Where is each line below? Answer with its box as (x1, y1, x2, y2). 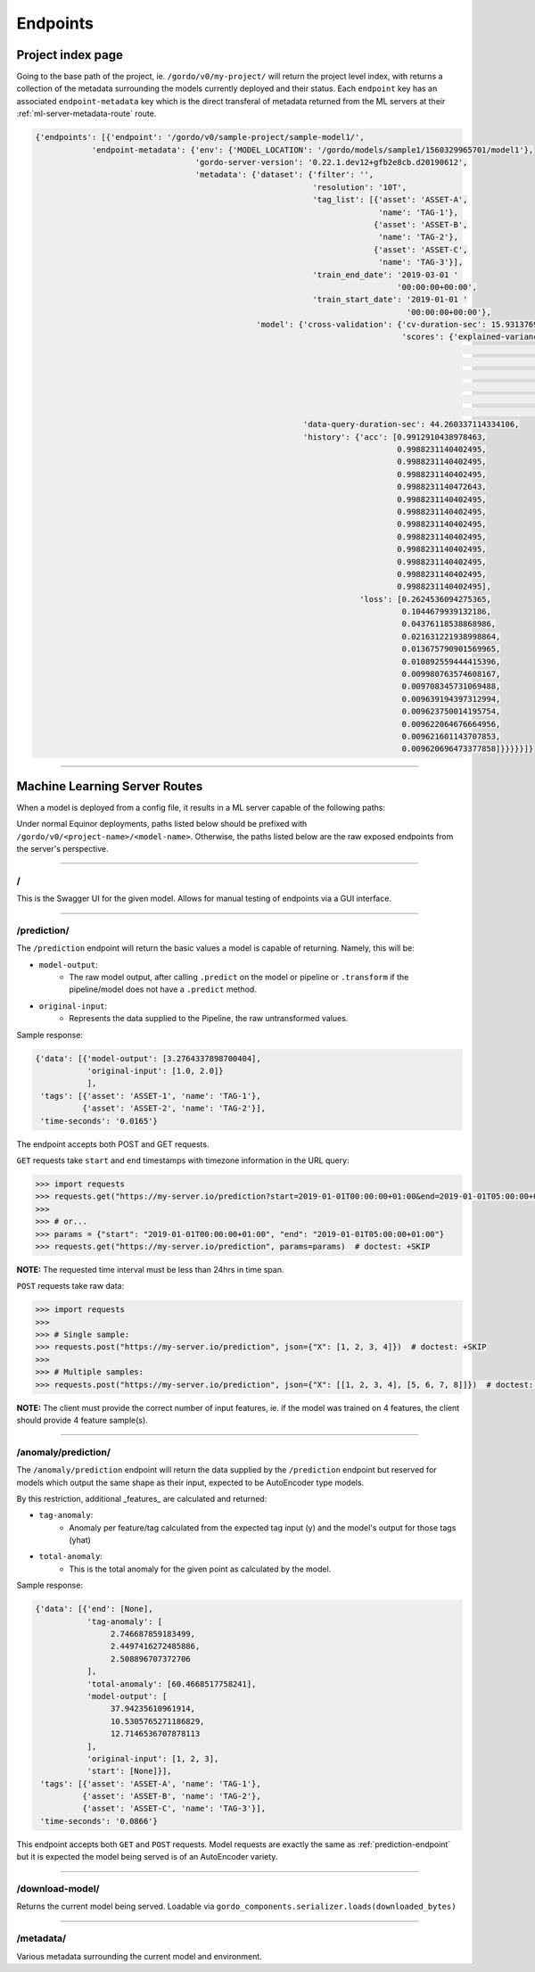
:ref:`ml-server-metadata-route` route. (16, 108, 157, 120)
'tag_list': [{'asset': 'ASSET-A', (312, 194, 468, 205)
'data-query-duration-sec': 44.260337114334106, (303, 419, 520, 430)
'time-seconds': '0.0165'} (40, 1116, 158, 1126)
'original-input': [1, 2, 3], (86, 1753, 219, 1763)
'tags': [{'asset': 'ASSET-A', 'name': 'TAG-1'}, (40, 1778, 262, 1788)
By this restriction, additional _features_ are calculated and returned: (16, 1493, 267, 1504)
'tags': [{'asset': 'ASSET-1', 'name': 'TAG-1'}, (40, 1091, 262, 1101)
